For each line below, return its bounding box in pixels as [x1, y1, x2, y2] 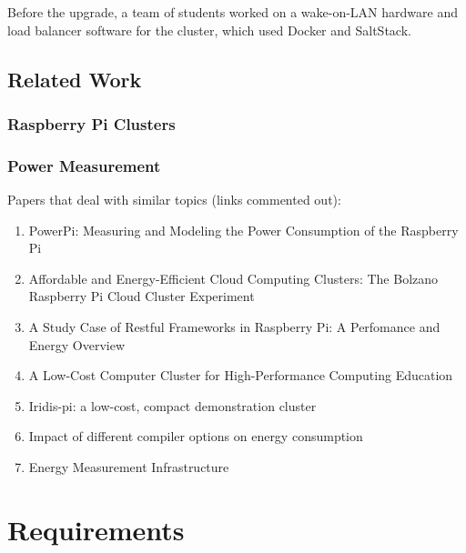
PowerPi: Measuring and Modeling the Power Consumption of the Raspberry [28, 220, 459, 239]
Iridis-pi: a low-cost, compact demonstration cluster [28, 396, 317, 415]
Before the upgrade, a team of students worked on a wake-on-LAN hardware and [7, 3, 458, 21]
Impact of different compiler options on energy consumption [28, 427, 363, 446]
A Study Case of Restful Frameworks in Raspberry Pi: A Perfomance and [28, 317, 441, 336]
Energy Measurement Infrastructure [28, 457, 229, 476]
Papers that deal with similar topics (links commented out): [7, 190, 341, 209]
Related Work [7, 65, 142, 93]
